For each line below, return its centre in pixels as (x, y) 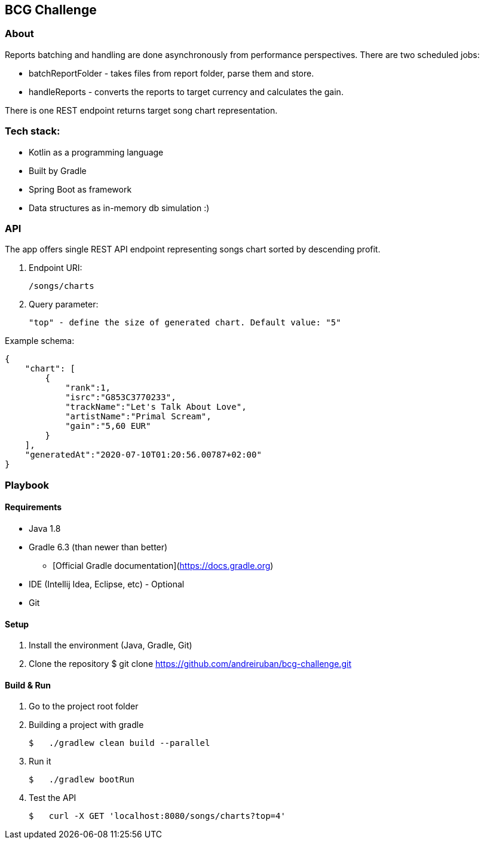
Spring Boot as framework (80, 189)
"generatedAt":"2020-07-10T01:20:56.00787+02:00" (143, 455)
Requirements (33, 507)
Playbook (27, 485)
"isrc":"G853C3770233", (121, 397)
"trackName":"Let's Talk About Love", (156, 407)
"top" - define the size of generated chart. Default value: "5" (185, 323)
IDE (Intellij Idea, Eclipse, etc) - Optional (107, 584)
